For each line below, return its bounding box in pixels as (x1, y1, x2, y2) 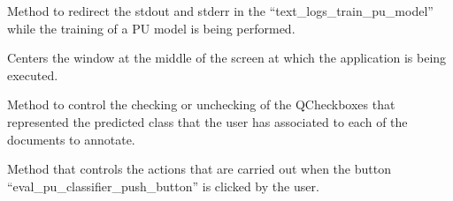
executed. (7, 65, 58, 84)
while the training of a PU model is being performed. (7, 19, 296, 37)
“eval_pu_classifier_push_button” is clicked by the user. (7, 176, 319, 195)
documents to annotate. (7, 130, 135, 148)
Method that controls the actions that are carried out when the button (7, 160, 391, 178)
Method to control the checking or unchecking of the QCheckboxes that (7, 95, 395, 114)
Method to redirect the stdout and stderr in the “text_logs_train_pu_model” (7, 2, 434, 19)
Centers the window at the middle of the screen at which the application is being (7, 48, 447, 67)
